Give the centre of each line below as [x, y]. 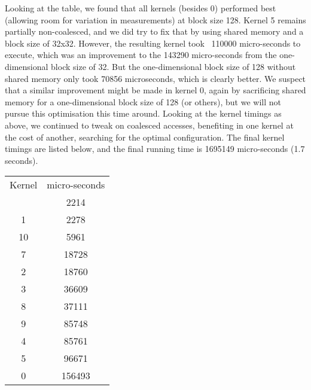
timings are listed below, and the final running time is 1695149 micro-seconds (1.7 [155, 149]
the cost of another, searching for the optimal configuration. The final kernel [145, 137]
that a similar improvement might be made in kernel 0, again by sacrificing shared [155, 90]
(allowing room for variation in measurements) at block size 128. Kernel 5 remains [155, 19]
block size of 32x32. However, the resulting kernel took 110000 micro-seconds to [153, 43]
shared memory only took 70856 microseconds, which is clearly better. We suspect [155, 78]
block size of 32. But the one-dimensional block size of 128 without [173, 66]
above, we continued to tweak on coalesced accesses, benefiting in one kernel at [149, 125]
